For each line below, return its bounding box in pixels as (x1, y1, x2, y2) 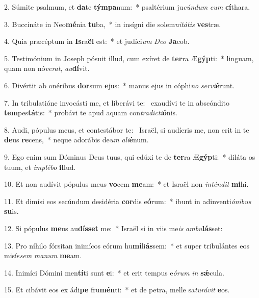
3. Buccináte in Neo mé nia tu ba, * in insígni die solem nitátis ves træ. (4, 18, 221, 29)
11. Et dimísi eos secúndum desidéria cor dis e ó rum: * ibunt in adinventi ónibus (4, 195, 251, 206)
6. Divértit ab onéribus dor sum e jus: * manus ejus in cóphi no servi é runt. (4, 80, 235, 90)
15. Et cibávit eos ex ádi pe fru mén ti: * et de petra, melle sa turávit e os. (4, 284, 230, 295)
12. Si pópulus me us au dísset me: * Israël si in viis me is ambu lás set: (4, 222, 223, 233)
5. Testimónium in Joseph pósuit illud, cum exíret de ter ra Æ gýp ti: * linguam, (4, 53, 254, 63)
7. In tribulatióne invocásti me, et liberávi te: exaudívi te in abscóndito (4, 97, 230, 108)
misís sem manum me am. (4, 250, 82, 261)
